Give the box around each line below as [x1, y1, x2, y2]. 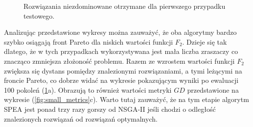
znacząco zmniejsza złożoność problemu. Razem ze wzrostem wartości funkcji [4, 55, 235, 66]
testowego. [23, 10, 55, 21]
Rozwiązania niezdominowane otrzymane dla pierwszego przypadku [23, 1, 226, 11]
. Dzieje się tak [182, 36, 227, 47]
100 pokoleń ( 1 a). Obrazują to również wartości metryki [4, 84, 172, 95]
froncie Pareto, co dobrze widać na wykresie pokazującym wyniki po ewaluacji [4, 75, 239, 85]
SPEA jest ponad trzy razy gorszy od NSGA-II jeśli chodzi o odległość [4, 103, 216, 114]
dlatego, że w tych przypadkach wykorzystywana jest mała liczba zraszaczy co [4, 46, 238, 56]
